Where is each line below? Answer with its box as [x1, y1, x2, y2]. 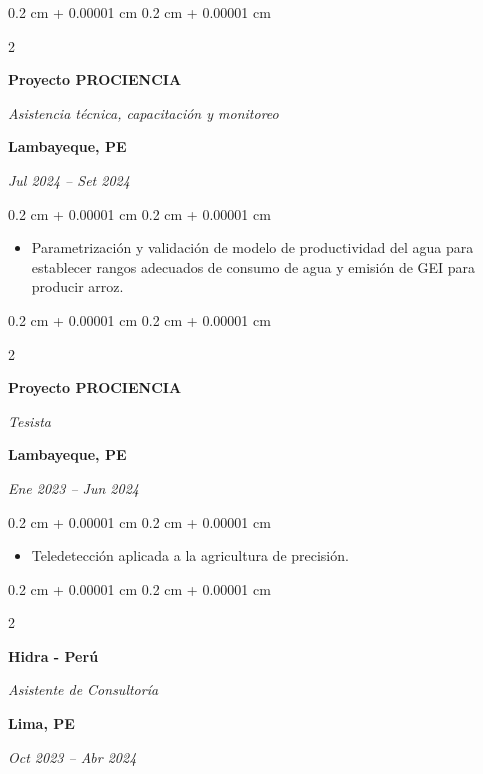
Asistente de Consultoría [8, 679, 159, 700]
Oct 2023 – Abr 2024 [8, 746, 137, 767]
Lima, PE [8, 713, 75, 734]
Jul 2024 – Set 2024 [8, 169, 130, 190]
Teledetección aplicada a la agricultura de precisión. [31, 545, 349, 566]
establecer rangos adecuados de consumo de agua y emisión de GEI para [31, 256, 476, 277]
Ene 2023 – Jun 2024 [8, 477, 139, 498]
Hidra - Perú [8, 645, 99, 666]
